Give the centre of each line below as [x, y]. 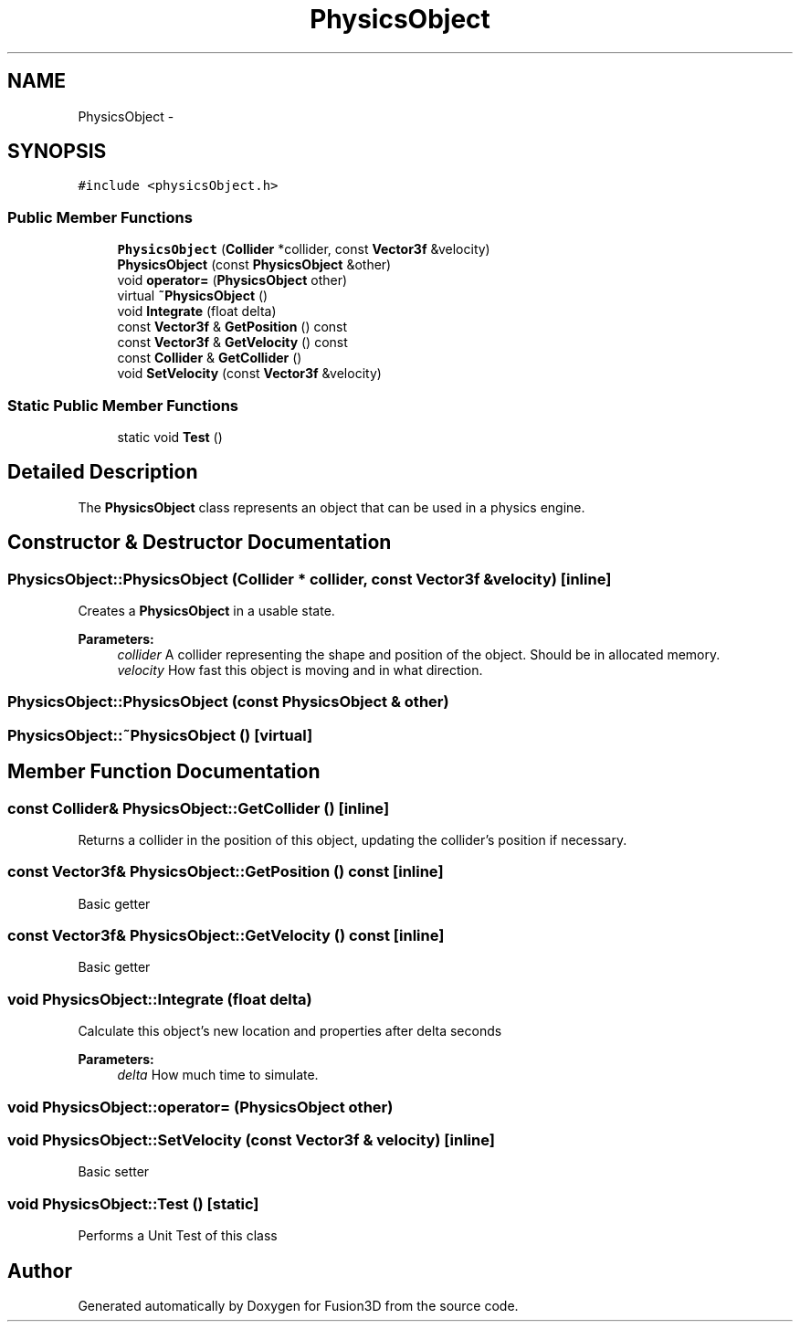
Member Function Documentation [164, 772]
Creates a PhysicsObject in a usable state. [206, 611]
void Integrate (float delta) [197, 311]
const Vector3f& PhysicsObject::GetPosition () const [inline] [226, 872]
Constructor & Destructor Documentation [200, 543]
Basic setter [114, 1172]
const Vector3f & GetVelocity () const [232, 343]
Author [40, 1271]
